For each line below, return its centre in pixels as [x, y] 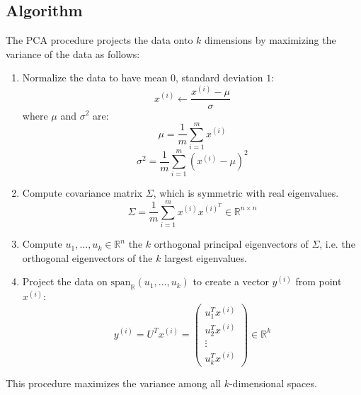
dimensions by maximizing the [270, 40]
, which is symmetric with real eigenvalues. [246, 193]
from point [319, 281]
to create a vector [231, 281]
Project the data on [65, 281]
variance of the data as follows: [73, 53]
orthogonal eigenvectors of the [87, 257]
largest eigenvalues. [206, 257]
